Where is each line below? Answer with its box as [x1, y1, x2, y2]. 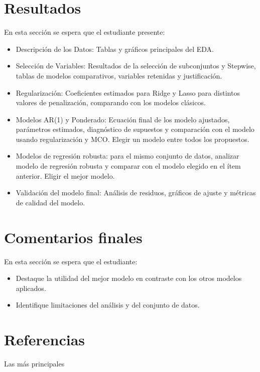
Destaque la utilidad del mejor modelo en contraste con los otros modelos [16, 273, 242, 283]
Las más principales [4, 358, 65, 369]
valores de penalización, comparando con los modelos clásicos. [16, 97, 206, 108]
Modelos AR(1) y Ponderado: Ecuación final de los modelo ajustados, [16, 114, 230, 124]
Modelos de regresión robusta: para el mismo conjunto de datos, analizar [16, 151, 239, 161]
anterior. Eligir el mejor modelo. [16, 170, 115, 181]
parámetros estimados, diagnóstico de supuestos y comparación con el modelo [16, 124, 254, 134]
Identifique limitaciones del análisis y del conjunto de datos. [16, 300, 200, 310]
